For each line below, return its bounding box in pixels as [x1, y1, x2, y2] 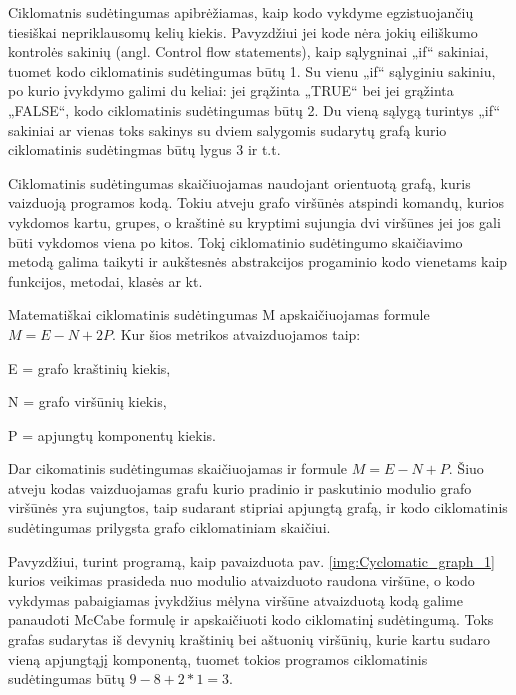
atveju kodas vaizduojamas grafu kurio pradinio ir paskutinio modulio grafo [8, 477, 472, 498]
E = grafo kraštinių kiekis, [8, 357, 171, 378]
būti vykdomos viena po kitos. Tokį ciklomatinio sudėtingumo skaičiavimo [8, 231, 463, 252]
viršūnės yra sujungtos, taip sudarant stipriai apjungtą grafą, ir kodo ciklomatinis [8, 497, 508, 518]
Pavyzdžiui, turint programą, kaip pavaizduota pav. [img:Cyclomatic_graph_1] [8, 550, 495, 571]
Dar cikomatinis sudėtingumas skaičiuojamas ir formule [8, 458, 348, 479]
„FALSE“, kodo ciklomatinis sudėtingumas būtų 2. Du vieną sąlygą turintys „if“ [8, 99, 501, 120]
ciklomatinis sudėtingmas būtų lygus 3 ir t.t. [8, 139, 281, 160]
